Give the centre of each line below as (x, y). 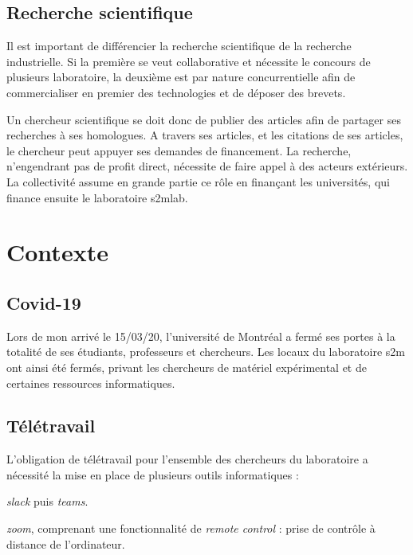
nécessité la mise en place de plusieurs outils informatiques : (153, 474)
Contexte (57, 252)
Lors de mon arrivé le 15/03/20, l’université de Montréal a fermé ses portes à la (201, 336)
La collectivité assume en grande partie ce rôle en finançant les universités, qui (198, 181)
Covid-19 (44, 302)
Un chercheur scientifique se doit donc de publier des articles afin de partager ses (204, 119)
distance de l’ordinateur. (66, 543)
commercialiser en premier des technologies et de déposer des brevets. (176, 92)
